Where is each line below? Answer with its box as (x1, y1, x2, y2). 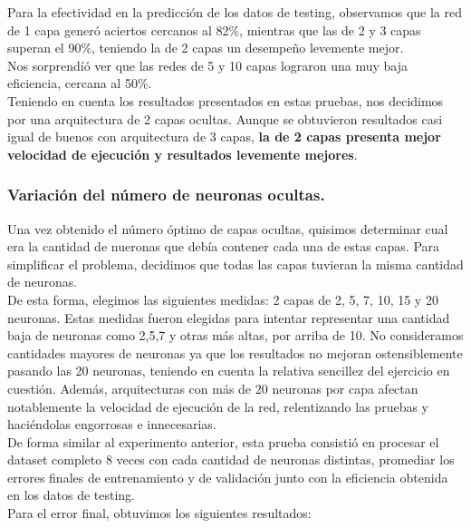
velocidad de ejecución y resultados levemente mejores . (7, 144, 358, 163)
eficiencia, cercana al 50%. (7, 73, 152, 93)
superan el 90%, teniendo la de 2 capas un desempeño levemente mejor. (7, 38, 404, 57)
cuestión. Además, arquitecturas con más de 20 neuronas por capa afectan (7, 378, 418, 397)
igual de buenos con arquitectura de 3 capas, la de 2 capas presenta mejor (7, 127, 441, 146)
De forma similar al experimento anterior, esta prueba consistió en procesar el (7, 432, 439, 451)
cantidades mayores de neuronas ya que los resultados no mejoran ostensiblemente (7, 343, 463, 362)
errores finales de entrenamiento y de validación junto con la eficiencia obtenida (7, 467, 448, 486)
